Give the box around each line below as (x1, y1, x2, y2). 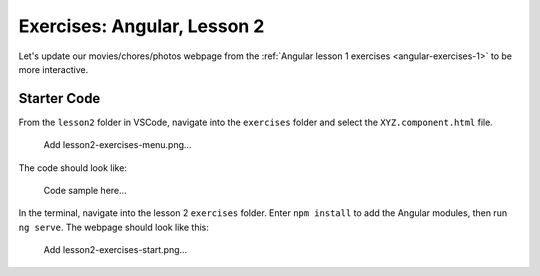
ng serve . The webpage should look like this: (18, 221, 209, 233)
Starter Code (18, 90, 101, 107)
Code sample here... (43, 185, 127, 197)
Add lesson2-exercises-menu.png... (43, 139, 192, 151)
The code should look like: (18, 161, 127, 174)
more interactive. (18, 63, 89, 75)
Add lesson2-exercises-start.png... (43, 244, 188, 256)
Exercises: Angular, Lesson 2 (18, 15, 265, 37)
